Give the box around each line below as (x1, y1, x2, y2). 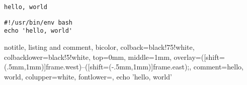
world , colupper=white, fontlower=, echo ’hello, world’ (4, 71, 172, 81)
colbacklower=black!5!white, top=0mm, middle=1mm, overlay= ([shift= (4, 51, 225, 62)
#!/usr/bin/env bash (4, 19, 73, 26)
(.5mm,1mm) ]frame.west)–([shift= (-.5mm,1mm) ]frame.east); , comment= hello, (4, 61, 243, 72)
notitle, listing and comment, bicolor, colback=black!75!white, (4, 41, 195, 52)
